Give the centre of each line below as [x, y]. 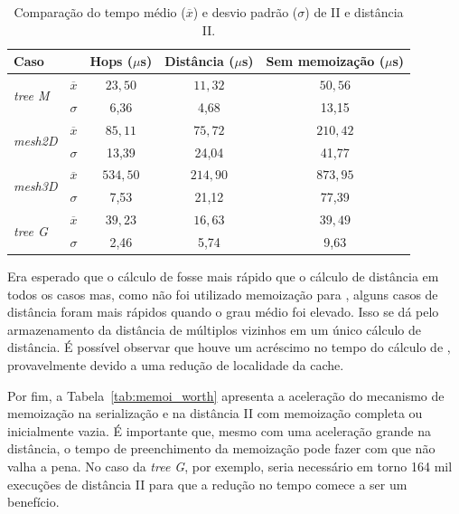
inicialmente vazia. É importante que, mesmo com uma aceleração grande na [219, 430]
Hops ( [112, 61]
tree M [32, 95]
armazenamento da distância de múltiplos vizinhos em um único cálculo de [214, 329]
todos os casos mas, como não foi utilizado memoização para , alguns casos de [223, 294]
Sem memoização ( [325, 61]
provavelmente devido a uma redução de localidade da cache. [176, 365]
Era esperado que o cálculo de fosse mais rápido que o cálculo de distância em [223, 276]
